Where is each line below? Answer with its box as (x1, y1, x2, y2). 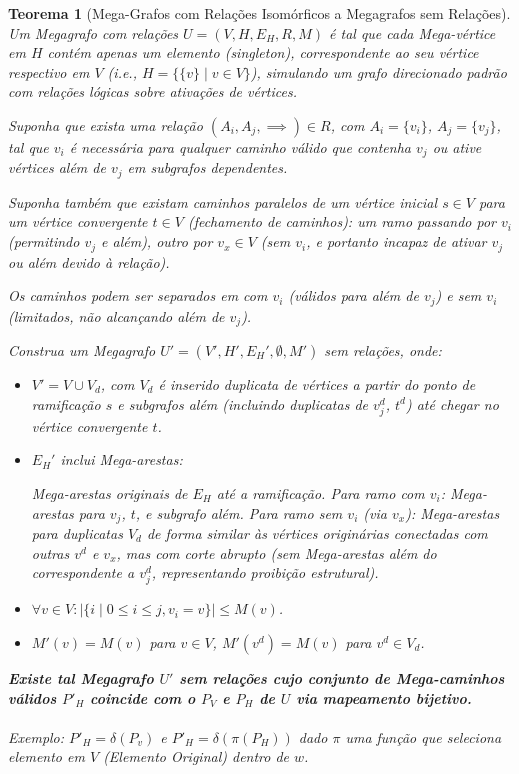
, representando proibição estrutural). (151, 562, 379, 583)
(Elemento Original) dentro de (103, 746, 290, 767)
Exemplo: (8, 726, 65, 747)
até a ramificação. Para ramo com (216, 482, 425, 503)
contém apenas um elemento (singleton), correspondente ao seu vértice (47, 42, 479, 63)
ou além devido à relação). (8, 251, 170, 272)
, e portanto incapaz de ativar (306, 231, 487, 252)
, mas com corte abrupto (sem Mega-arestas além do (116, 542, 437, 563)
